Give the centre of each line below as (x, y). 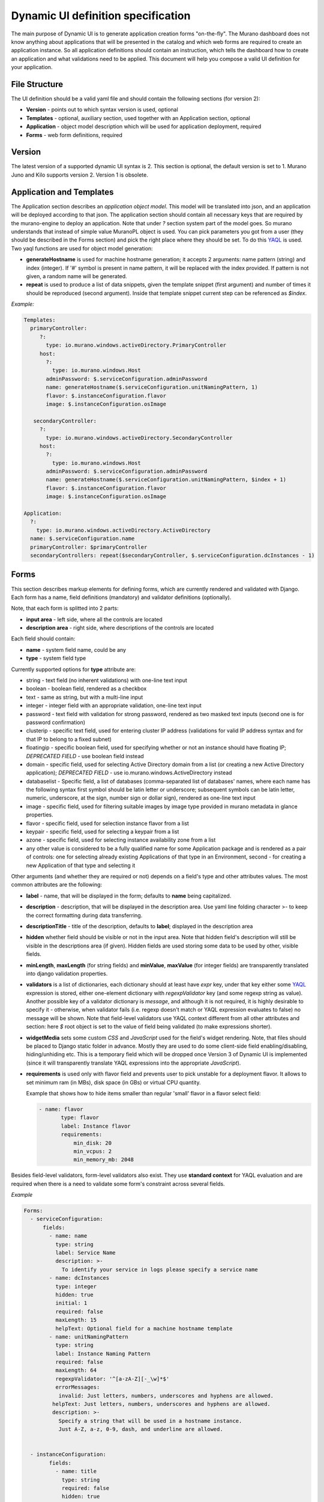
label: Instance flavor (96, 1126)
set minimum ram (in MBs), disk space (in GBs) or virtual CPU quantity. (113, 1082)
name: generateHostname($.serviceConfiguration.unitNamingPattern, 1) (152, 387)
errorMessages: (77, 1387)
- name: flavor (61, 1109)
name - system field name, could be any (76, 649)
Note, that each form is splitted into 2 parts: (65, 608)
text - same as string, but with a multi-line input (85, 697)
